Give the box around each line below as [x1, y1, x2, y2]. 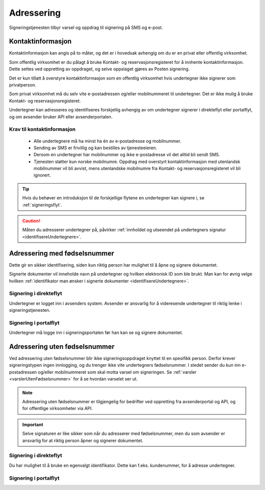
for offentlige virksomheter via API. [22, 406, 93, 411]
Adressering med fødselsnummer [9, 249, 114, 257]
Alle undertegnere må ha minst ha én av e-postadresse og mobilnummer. [33, 138, 182, 144]
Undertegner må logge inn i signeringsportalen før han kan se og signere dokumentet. [9, 329, 184, 336]
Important [22, 421, 44, 427]
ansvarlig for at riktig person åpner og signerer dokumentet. [22, 437, 143, 443]
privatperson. [9, 82, 36, 88]
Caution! [22, 218, 41, 224]
